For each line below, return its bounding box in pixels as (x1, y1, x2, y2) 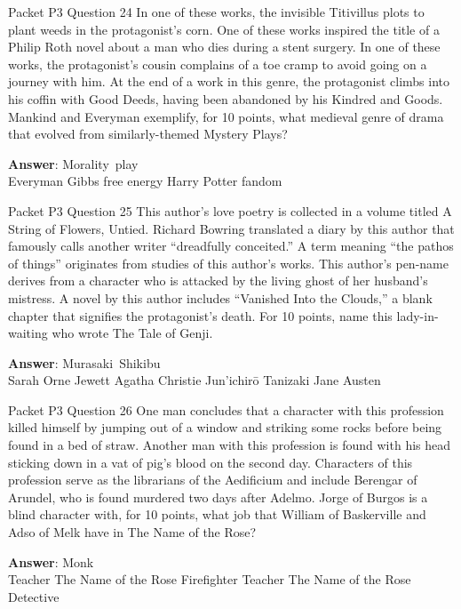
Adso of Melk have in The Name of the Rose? (8, 523, 257, 541)
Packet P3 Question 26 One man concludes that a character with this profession (8, 400, 444, 419)
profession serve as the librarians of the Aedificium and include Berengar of (8, 470, 417, 489)
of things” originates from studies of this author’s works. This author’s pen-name (8, 253, 449, 272)
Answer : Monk (8, 552, 94, 571)
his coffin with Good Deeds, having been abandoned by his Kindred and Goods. (8, 89, 443, 108)
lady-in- (396, 306, 439, 325)
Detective (8, 587, 60, 605)
